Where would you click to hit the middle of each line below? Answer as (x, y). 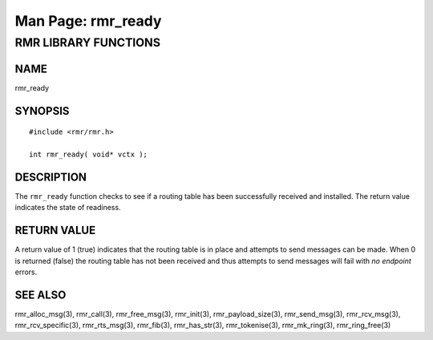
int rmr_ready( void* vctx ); (89, 154)
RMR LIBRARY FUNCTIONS (87, 42)
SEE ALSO (40, 295)
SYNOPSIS (42, 111)
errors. (26, 272)
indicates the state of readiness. (68, 208)
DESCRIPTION (51, 177)
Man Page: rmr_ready (88, 21)
